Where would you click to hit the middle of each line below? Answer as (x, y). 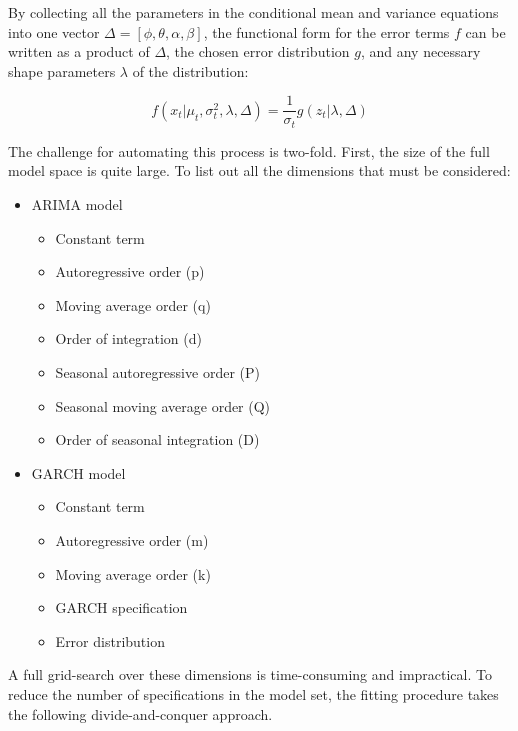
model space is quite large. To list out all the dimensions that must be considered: (259, 170)
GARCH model (78, 472)
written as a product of (79, 51)
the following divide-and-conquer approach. (140, 713)
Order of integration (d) (128, 338)
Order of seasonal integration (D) (157, 439)
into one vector (54, 31)
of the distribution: (190, 70)
